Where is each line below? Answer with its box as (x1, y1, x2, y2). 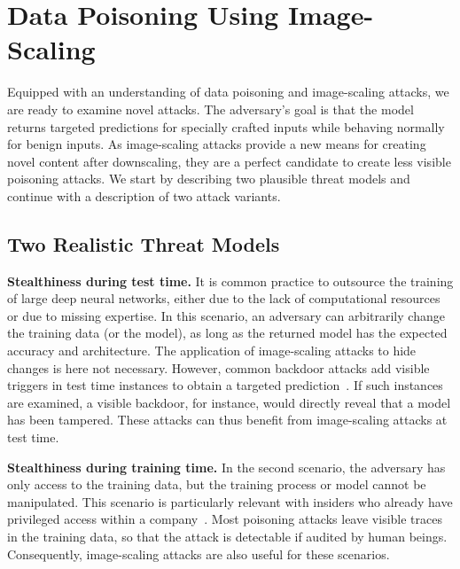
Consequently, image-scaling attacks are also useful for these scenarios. (7, 544, 390, 563)
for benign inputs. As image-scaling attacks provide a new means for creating (7, 135, 426, 153)
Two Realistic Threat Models (7, 230, 280, 257)
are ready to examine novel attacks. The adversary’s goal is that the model (7, 99, 414, 118)
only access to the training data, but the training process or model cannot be (7, 475, 426, 494)
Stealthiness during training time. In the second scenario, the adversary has (7, 457, 446, 476)
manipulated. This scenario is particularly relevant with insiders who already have (7, 492, 453, 511)
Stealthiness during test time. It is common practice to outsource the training (7, 271, 454, 290)
